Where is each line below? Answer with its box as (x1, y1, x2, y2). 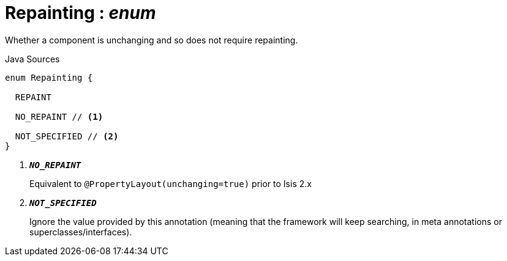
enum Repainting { (5, 72, 93, 83)
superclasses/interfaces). (29, 226, 132, 237)
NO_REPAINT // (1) (15, 111, 103, 122)
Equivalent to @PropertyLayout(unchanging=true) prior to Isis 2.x (29, 178, 312, 189)
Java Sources (5, 53, 60, 64)
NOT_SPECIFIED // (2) (15, 131, 119, 141)
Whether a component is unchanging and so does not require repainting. (5, 34, 298, 45)
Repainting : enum (5, 2, 156, 23)
